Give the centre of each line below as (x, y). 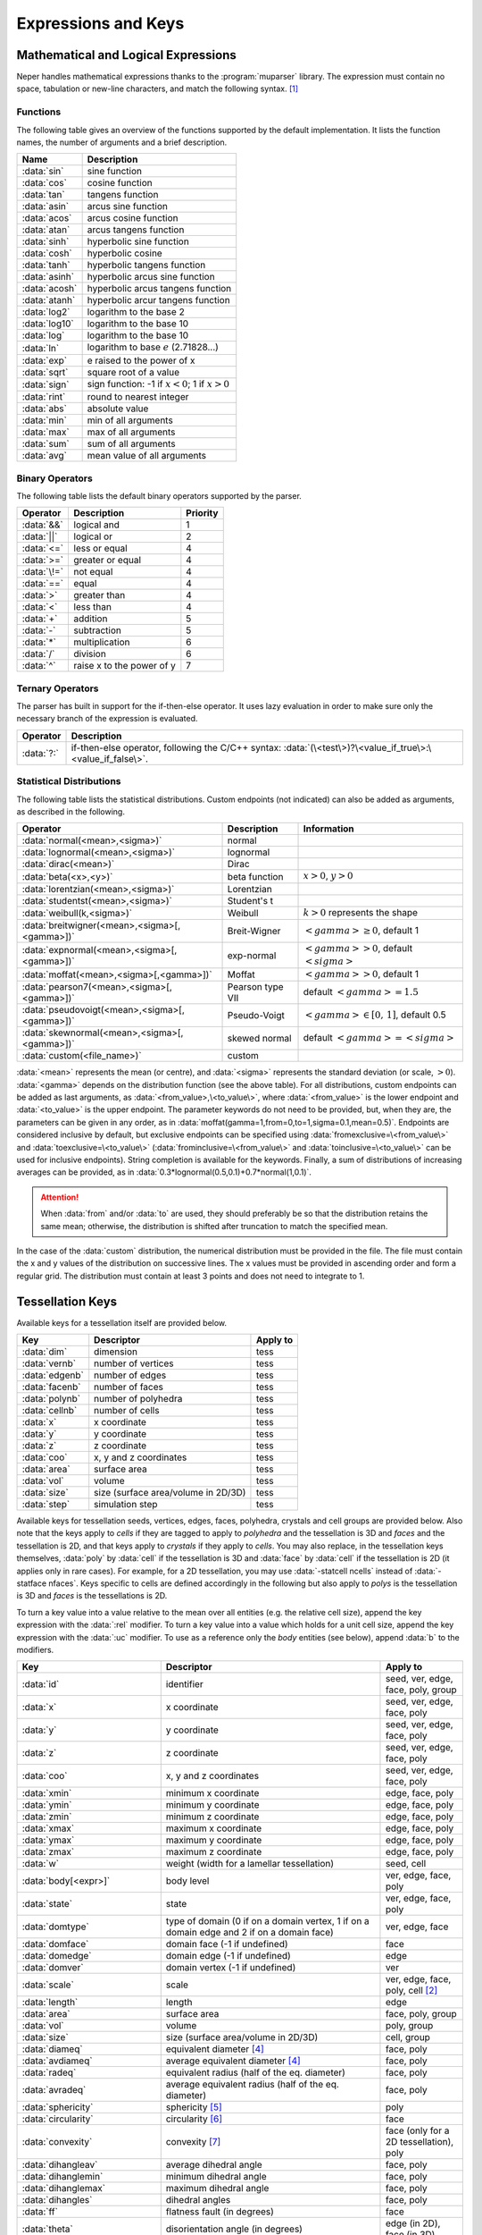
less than (92, 607)
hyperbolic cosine (125, 253)
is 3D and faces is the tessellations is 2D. (92, 1596)
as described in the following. (71, 811)
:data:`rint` (44, 397)
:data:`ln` (41, 348)
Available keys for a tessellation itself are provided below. (122, 1322)
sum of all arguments (131, 444)
